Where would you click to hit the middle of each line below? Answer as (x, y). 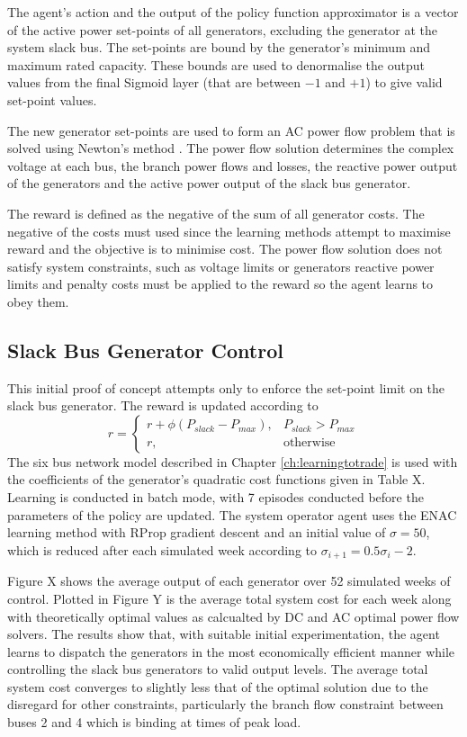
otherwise (309, 443)
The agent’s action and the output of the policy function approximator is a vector (233, 12)
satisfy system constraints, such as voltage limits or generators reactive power (221, 266)
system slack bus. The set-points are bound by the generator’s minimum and (219, 47)
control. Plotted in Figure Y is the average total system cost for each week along (229, 598)
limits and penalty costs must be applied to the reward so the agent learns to (220, 284)
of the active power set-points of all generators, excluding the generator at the (222, 29)
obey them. (38, 301)
